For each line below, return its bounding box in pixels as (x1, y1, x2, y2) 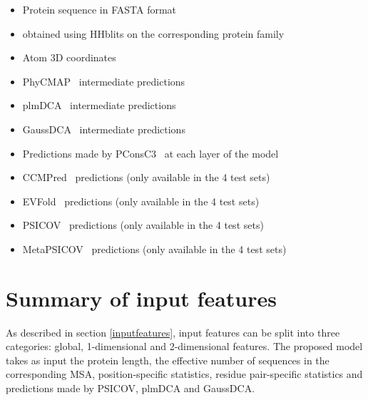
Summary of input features (6, 283, 277, 312)
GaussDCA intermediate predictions (22, 121, 185, 136)
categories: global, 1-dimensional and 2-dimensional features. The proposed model (6, 339, 363, 354)
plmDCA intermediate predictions (22, 98, 176, 113)
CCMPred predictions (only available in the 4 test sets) (22, 170, 270, 185)
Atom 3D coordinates (22, 50, 116, 65)
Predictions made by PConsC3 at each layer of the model (22, 145, 279, 160)
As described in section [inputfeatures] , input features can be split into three (6, 324, 340, 339)
